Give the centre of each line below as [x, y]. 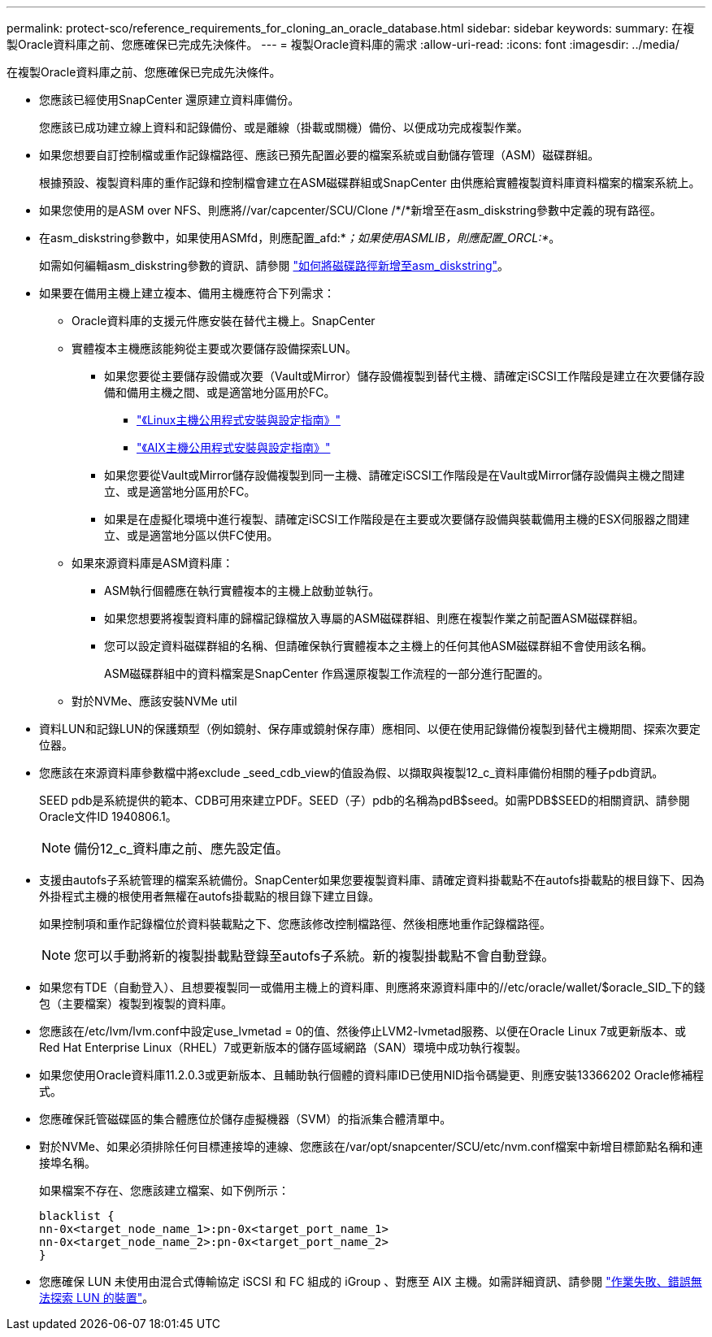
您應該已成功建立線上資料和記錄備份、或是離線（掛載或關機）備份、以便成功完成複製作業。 [284, 127]
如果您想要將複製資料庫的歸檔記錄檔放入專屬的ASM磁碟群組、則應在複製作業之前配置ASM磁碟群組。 [374, 618]
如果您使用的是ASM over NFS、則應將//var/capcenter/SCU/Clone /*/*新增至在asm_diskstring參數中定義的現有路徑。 [351, 210]
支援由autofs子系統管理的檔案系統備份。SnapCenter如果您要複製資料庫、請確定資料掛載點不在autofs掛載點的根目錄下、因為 [372, 880]
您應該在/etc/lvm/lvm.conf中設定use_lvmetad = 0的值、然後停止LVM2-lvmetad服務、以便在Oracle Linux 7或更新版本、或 [363, 1031]
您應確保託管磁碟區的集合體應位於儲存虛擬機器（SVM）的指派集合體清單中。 [245, 1119]
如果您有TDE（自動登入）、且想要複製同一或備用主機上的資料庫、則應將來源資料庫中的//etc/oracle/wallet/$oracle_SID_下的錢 [372, 987]
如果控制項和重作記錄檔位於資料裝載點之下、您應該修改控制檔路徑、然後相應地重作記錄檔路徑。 [295, 924]
